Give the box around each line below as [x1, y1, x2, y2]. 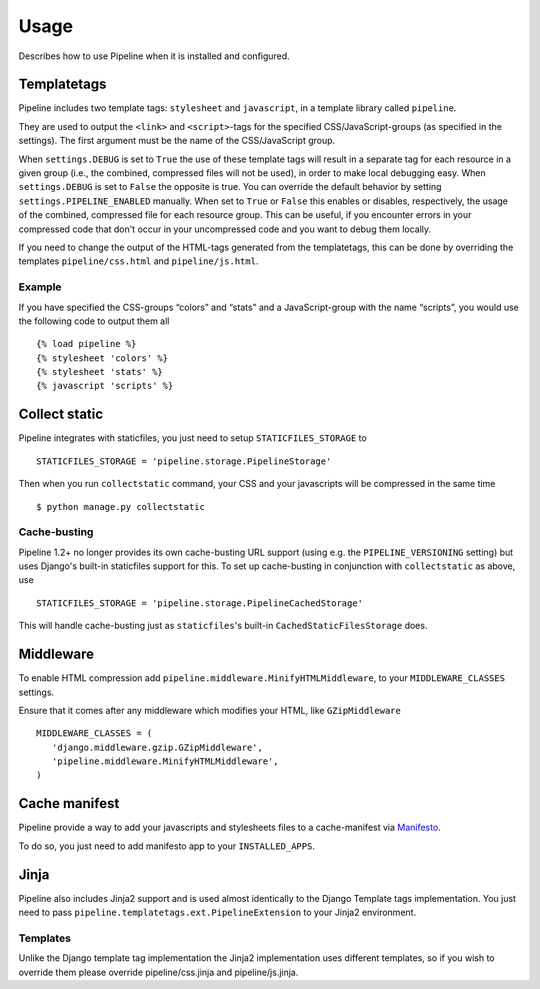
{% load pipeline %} [36, 338, 137, 350]
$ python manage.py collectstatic [36, 501, 205, 512]
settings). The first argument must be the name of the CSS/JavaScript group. [18, 135, 336, 147]
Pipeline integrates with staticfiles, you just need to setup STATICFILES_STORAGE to [18, 432, 367, 444]
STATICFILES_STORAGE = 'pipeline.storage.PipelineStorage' [36, 455, 332, 467]
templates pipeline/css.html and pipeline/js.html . [18, 255, 259, 267]
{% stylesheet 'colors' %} [36, 352, 169, 364]
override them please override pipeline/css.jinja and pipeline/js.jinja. [18, 966, 299, 978]
